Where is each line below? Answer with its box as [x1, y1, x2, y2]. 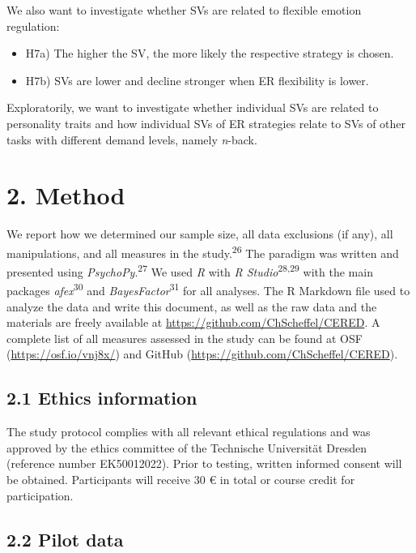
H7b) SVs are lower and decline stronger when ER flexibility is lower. [25, 71, 369, 88]
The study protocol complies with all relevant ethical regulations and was [6, 423, 371, 440]
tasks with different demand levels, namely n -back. [6, 131, 257, 148]
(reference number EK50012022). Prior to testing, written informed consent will [6, 455, 402, 472]
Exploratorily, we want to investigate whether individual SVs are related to [6, 99, 379, 116]
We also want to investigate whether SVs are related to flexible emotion [6, 2, 362, 18]
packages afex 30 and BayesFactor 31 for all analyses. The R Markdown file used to [6, 280, 410, 299]
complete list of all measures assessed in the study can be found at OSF [6, 329, 363, 346]
